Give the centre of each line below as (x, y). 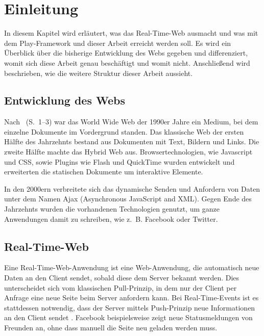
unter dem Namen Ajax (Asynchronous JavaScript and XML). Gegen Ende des (128, 199)
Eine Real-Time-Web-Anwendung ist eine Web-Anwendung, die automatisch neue (132, 267)
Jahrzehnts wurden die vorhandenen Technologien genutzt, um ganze (112, 209)
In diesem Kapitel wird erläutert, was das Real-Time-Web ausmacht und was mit (131, 33)
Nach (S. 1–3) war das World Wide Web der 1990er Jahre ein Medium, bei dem (131, 122)
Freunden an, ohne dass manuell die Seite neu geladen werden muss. (111, 327)
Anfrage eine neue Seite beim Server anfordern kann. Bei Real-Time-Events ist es (131, 298)
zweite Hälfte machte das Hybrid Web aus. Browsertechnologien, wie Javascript (128, 152)
